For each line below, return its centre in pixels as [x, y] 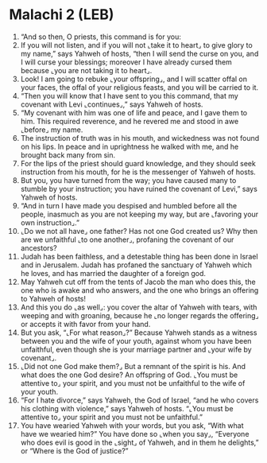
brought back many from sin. [68, 155]
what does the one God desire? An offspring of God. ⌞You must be [129, 375]
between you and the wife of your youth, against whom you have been [136, 340]
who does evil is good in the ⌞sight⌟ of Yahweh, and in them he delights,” [139, 442]
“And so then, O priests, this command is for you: [101, 37]
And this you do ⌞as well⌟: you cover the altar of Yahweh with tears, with [139, 307]
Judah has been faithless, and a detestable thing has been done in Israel [139, 256]
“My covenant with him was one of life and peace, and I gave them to [134, 112]
